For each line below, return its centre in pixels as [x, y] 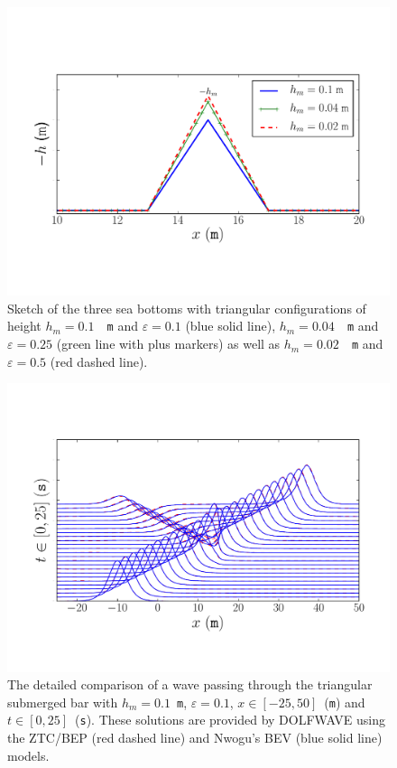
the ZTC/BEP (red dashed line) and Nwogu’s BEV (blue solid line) [195, 738]
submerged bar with [63, 702]
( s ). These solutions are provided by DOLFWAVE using [231, 720]
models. [28, 755]
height [24, 326]
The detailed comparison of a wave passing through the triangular [190, 684]
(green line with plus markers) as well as [168, 344]
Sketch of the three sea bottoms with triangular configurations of [187, 308]
